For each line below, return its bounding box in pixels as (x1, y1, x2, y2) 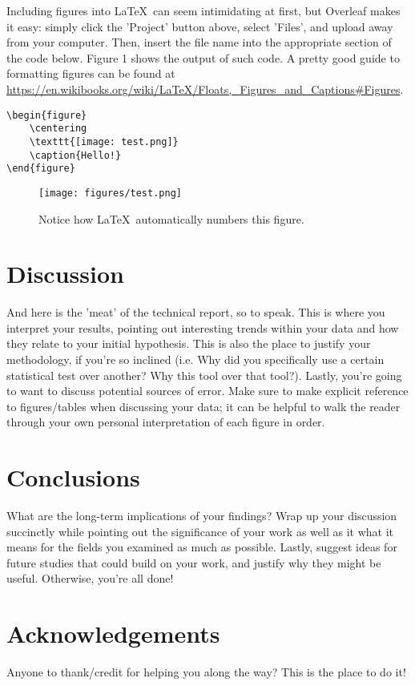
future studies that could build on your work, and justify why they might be (6, 554, 381, 571)
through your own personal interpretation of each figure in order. (6, 414, 325, 430)
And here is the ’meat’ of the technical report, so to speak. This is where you (6, 304, 385, 321)
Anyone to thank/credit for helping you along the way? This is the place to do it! (6, 664, 406, 680)
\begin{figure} (6, 109, 87, 121)
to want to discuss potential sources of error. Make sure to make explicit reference (6, 382, 409, 399)
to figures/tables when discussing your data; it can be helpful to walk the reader (6, 397, 401, 414)
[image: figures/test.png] (38, 187, 182, 199)
